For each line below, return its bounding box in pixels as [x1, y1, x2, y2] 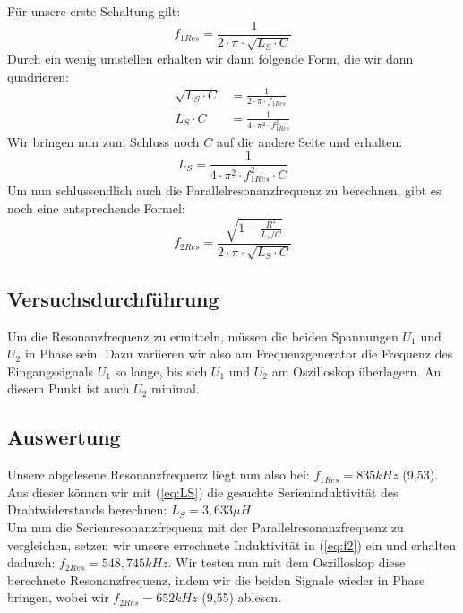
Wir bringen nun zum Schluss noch [7, 132, 200, 151]
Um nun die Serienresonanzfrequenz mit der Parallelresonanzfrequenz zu [7, 518, 404, 537]
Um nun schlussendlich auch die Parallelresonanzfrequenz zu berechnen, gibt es [7, 181, 442, 200]
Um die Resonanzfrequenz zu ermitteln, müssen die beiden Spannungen [7, 326, 399, 345]
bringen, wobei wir [7, 588, 109, 607]
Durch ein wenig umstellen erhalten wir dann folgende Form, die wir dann [7, 49, 414, 68]
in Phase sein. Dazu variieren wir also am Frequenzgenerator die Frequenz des [24, 344, 453, 363]
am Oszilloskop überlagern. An [271, 361, 442, 380]
